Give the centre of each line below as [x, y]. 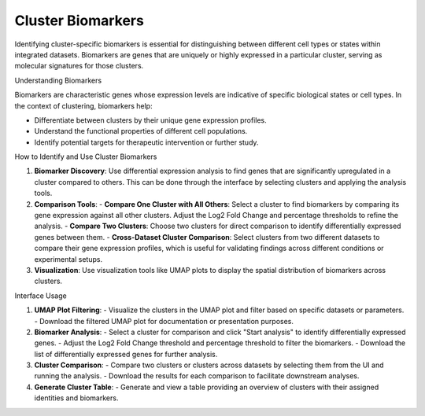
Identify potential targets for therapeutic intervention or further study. [146, 142]
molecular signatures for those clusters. [79, 66]
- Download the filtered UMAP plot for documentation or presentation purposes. [164, 321]
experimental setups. [68, 259]
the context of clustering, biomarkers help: [83, 105]
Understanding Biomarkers [58, 80]
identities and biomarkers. [76, 398]
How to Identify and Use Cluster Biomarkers [86, 156]
